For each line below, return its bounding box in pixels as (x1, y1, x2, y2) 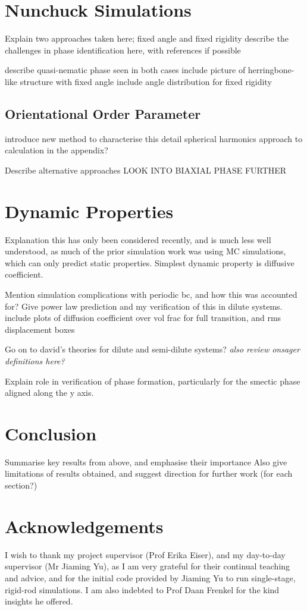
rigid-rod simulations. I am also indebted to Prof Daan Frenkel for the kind (5, 583, 280, 596)
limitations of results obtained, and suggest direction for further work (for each (5, 467, 293, 480)
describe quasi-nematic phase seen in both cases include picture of (5, 64, 246, 76)
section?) (5, 479, 37, 492)
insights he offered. (5, 595, 73, 607)
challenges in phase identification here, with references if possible (5, 43, 241, 56)
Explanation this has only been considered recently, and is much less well (5, 233, 271, 245)
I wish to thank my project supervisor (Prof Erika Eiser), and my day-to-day (5, 548, 286, 560)
